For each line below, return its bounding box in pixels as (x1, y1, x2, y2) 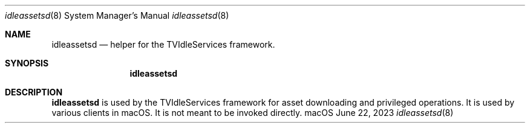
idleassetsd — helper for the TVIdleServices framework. (51, 39, 275, 50)
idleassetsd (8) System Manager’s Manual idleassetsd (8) (5, 10, 229, 21)
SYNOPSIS (5, 58, 49, 68)
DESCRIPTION (5, 87, 63, 97)
